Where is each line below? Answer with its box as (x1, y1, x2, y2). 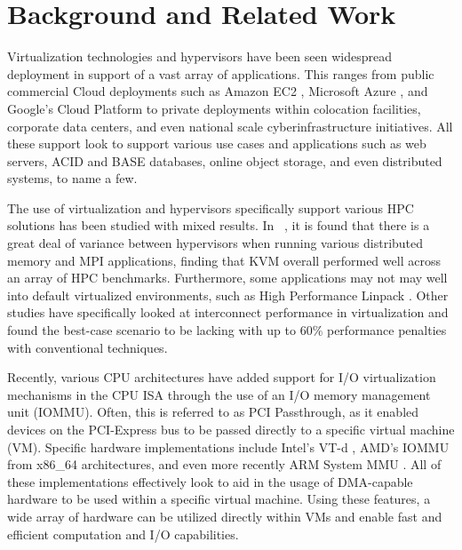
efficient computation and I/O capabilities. (7, 524, 239, 543)
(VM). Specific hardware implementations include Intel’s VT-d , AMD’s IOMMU (7, 437, 450, 456)
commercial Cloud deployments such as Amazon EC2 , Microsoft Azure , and (7, 82, 428, 100)
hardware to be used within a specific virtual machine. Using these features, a (7, 490, 431, 508)
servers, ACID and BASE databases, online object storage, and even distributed (7, 151, 442, 170)
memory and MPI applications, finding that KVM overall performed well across (7, 251, 441, 269)
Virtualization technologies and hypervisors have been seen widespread (7, 47, 392, 66)
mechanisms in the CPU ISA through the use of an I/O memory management (7, 385, 431, 403)
